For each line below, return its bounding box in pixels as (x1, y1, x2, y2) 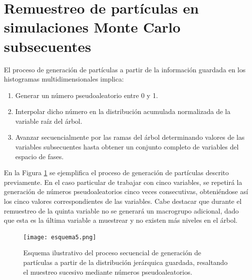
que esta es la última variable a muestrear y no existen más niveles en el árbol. (4, 215, 237, 225)
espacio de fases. (15, 151, 64, 161)
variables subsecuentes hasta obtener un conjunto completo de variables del (15, 142, 239, 152)
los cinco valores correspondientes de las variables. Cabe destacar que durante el (4, 196, 242, 206)
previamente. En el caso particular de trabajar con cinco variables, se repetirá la (4, 177, 242, 187)
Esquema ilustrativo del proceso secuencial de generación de (23, 247, 201, 258)
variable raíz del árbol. (15, 115, 82, 126)
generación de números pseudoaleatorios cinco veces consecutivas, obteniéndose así (4, 186, 248, 197)
